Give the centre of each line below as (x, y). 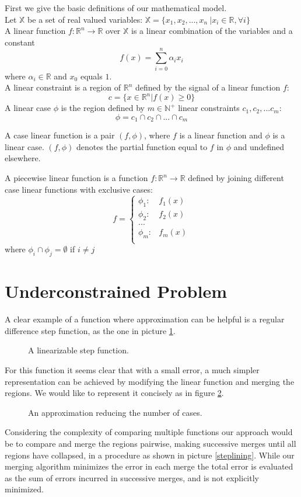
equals (91, 76)
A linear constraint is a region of (63, 87)
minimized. (24, 489)
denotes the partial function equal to (142, 146)
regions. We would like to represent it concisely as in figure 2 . (114, 393)
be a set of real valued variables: (85, 19)
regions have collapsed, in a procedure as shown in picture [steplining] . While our (150, 455)
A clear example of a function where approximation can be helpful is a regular (145, 319)
